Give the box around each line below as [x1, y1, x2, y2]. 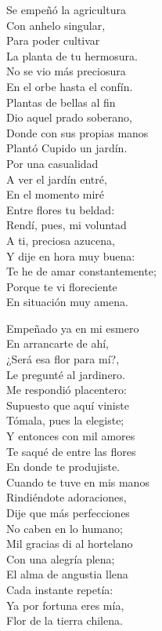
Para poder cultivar [6, 32, 100, 49]
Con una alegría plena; [6, 550, 115, 567]
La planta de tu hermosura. [6, 47, 138, 64]
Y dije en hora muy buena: [6, 247, 135, 264]
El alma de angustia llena [6, 566, 128, 582]
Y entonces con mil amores [6, 428, 135, 444]
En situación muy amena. [6, 294, 128, 310]
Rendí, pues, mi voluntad [6, 217, 127, 233]
